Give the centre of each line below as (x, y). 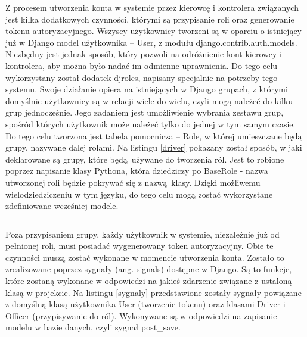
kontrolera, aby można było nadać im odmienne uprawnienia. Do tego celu (142, 65)
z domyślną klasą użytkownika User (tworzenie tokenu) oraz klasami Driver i (145, 304)
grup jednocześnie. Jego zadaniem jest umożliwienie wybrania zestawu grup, (145, 112)
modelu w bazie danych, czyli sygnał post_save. (93, 327)
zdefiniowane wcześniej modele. (62, 206)
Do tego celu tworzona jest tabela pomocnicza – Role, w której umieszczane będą (154, 135)
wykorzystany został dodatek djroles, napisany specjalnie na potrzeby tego (142, 77)
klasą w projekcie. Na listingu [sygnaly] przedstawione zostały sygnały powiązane (153, 292)
